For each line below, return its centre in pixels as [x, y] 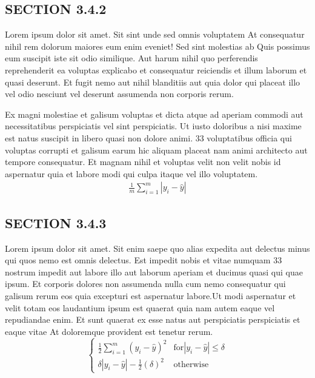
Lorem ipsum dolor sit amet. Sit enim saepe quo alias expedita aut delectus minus [157, 248]
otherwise [191, 364]
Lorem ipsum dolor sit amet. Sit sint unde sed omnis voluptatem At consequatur [155, 34]
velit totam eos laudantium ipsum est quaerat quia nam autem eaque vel [140, 307]
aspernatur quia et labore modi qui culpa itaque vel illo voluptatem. [131, 173]
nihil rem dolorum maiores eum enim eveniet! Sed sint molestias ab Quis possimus [157, 46]
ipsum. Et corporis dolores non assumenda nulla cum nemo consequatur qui [145, 284]
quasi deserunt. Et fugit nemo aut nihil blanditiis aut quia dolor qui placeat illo [153, 82]
